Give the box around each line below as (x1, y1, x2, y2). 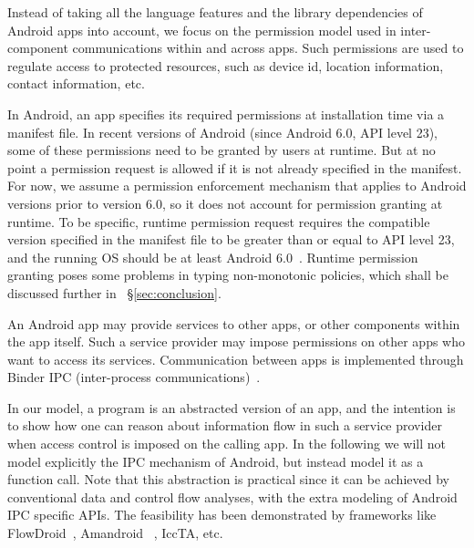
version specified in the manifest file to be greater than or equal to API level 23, (7, 230, 455, 249)
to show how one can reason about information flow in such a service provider (7, 416, 442, 435)
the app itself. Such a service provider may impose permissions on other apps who (7, 332, 465, 351)
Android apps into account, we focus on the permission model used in (7, 20, 397, 39)
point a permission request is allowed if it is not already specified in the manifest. (7, 158, 462, 177)
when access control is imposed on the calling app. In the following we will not (7, 434, 446, 453)
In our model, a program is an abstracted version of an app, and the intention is (7, 398, 456, 417)
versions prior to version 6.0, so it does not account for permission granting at (7, 193, 443, 212)
